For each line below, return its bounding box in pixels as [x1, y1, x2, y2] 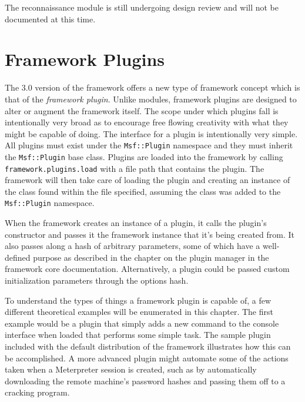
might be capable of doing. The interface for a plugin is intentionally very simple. [5, 127, 298, 139]
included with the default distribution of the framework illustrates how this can [5, 340, 291, 353]
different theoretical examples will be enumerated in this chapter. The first [5, 305, 273, 318]
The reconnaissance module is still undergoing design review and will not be [5, 1, 279, 13]
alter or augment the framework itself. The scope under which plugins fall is [5, 104, 279, 117]
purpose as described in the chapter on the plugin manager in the [33, 251, 269, 263]
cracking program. [5, 386, 70, 398]
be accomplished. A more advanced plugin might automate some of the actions [5, 351, 289, 364]
